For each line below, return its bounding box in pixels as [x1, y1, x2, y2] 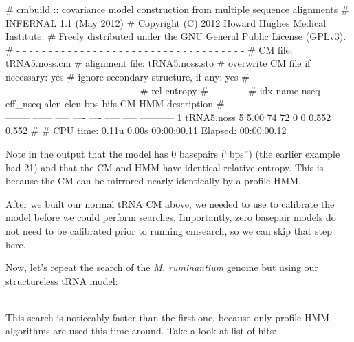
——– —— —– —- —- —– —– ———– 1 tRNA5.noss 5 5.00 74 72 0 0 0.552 [5, 109, 331, 124]
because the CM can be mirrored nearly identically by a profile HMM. [5, 173, 302, 188]
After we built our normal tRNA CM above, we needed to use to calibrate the [5, 196, 335, 211]
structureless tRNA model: [5, 273, 118, 288]
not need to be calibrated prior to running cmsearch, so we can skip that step [5, 223, 332, 237]
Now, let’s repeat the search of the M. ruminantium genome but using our [5, 260, 318, 275]
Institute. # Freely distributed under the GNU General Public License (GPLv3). [5, 29, 346, 43]
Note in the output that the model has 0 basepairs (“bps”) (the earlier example [5, 146, 340, 160]
